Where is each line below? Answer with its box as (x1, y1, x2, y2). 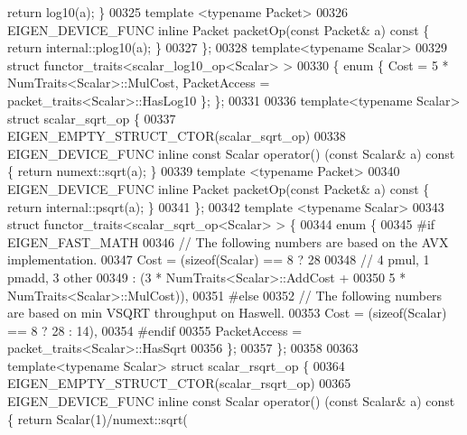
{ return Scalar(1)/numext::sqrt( (7, 409, 188, 428)
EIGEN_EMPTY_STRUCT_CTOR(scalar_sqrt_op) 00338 (7, 126, 346, 145)
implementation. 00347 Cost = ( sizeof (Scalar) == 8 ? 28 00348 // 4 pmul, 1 (7, 250, 430, 269)
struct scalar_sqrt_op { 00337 (7, 108, 176, 127)
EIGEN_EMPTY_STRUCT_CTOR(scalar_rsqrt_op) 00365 (7, 374, 351, 393)
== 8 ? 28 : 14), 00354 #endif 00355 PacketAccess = (7, 320, 303, 339)
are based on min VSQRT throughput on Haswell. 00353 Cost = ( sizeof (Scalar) (7, 303, 447, 322)
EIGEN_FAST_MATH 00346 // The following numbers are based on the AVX (7, 232, 449, 251)
